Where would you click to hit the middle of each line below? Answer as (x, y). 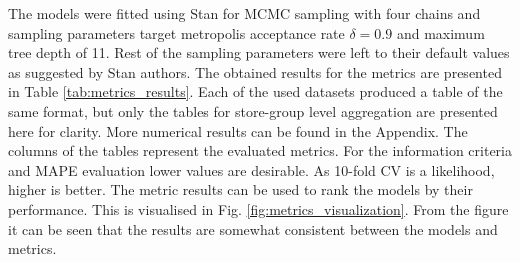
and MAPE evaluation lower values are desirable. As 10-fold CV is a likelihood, (251, 169)
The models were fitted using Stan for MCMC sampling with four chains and (244, 13)
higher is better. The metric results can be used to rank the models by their (240, 189)
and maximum (440, 32)
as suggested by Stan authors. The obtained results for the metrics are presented (255, 71)
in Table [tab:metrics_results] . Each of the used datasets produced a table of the (255, 91)
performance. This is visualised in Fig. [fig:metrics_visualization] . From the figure (258, 208)
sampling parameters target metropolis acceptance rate (176, 32)
